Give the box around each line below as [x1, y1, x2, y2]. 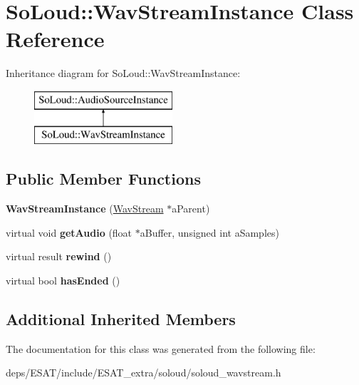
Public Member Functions [6, 168, 201, 190]
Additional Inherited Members [6, 308, 236, 330]
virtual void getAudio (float [6, 225, 132, 240]
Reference [6, 24, 105, 53]
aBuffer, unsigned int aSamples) [140, 225, 279, 240]
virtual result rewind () [6, 249, 112, 264]
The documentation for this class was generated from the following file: [6, 341, 316, 356]
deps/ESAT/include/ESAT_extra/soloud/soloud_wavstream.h [6, 365, 281, 380]
